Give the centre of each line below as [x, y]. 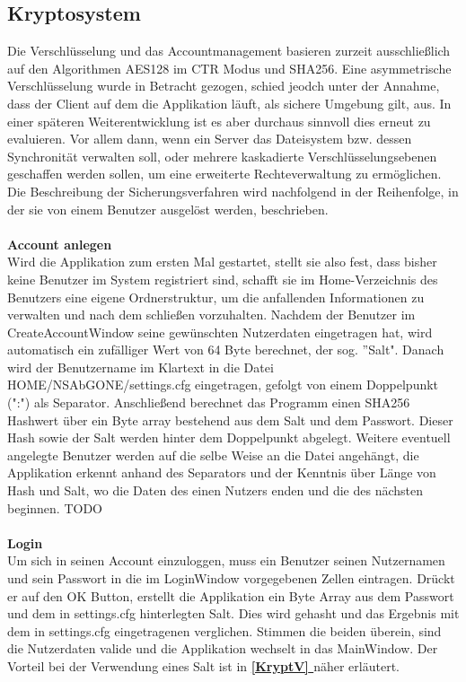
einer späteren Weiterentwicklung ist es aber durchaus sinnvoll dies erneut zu [219, 121]
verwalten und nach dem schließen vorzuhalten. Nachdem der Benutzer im [211, 315]
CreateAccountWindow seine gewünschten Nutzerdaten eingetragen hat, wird [220, 332]
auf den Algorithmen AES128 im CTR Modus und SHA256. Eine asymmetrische [229, 68]
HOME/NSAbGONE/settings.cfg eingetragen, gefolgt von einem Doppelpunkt [223, 385]
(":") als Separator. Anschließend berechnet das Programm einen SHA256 [209, 402]
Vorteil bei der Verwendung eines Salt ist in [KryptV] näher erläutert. [203, 665]
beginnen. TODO [55, 507]
